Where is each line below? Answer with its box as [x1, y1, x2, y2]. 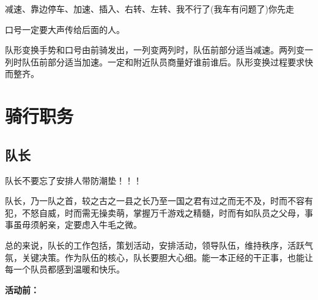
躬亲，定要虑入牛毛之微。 [39, 218, 142, 231]
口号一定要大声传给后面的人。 [5, 23, 125, 35]
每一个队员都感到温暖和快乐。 [5, 263, 125, 276]
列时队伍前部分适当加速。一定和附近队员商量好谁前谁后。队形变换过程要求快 [5, 55, 313, 68]
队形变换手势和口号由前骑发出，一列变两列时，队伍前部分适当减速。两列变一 [5, 43, 313, 56]
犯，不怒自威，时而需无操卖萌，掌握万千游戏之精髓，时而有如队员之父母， [5, 206, 305, 219]
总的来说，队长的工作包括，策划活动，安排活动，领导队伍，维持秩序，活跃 [5, 238, 305, 251]
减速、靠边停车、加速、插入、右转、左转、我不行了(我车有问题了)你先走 [5, 2, 294, 15]
